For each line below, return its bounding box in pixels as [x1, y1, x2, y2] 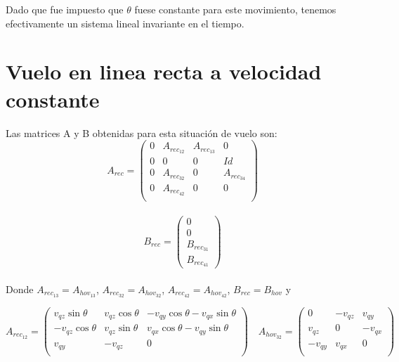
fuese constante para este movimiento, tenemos [134, 2, 336, 16]
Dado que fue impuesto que [6, 2, 124, 16]
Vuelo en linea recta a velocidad [6, 57, 322, 86]
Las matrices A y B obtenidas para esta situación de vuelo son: [6, 125, 277, 140]
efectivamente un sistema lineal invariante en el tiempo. [6, 15, 244, 30]
